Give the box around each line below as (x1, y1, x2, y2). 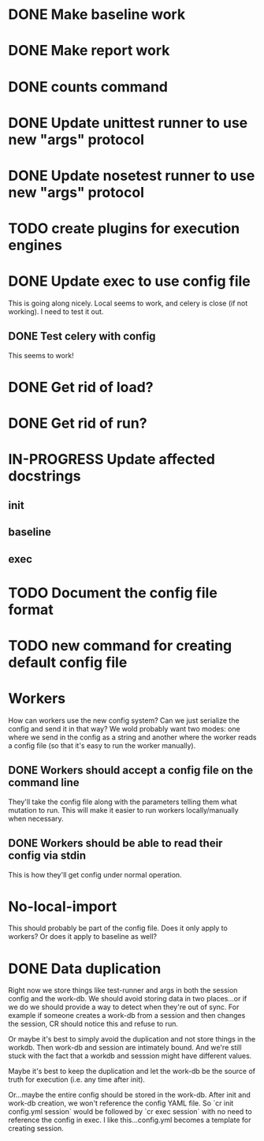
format (8, 600, 54, 619)
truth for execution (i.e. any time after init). (8, 1075, 146, 1084)
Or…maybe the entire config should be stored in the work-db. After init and (8, 1090, 251, 1100)
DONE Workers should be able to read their (8, 836, 223, 850)
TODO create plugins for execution (8, 219, 240, 238)
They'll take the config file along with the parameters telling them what (8, 797, 238, 806)
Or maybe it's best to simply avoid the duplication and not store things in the (8, 1034, 256, 1044)
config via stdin (8, 849, 87, 862)
